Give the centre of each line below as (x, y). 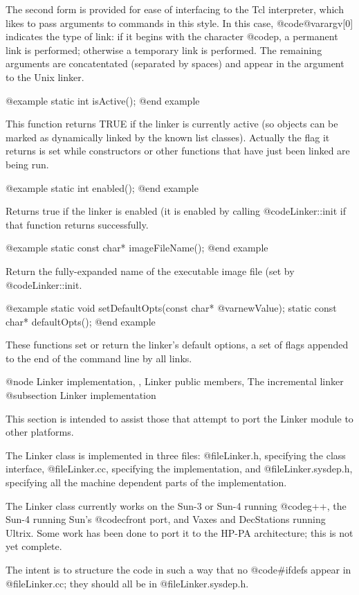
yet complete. (34, 546)
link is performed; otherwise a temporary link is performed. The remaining (164, 50)
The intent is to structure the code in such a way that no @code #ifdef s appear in (178, 569)
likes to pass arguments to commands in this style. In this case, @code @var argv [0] (179, 23)
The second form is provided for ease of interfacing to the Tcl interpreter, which (175, 9)
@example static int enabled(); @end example (102, 187)
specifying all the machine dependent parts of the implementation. (146, 482)
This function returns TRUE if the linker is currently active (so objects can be (172, 124)
